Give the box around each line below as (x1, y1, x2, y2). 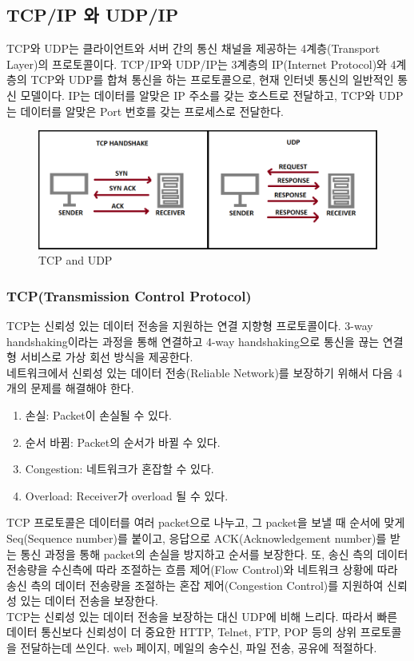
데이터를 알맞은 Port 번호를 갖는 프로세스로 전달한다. (20, 102, 284, 119)
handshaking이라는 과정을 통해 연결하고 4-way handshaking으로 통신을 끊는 (6, 332, 380, 349)
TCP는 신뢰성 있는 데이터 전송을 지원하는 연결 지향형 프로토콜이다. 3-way (6, 317, 373, 333)
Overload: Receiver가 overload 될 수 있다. (25, 487, 229, 504)
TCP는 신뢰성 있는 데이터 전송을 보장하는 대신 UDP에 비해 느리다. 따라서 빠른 (6, 607, 398, 624)
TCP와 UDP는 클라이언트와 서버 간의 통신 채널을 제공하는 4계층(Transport (6, 40, 380, 57)
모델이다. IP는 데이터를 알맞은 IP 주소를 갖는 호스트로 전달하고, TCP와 (20, 86, 376, 103)
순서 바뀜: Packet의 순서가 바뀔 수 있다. (25, 433, 221, 450)
